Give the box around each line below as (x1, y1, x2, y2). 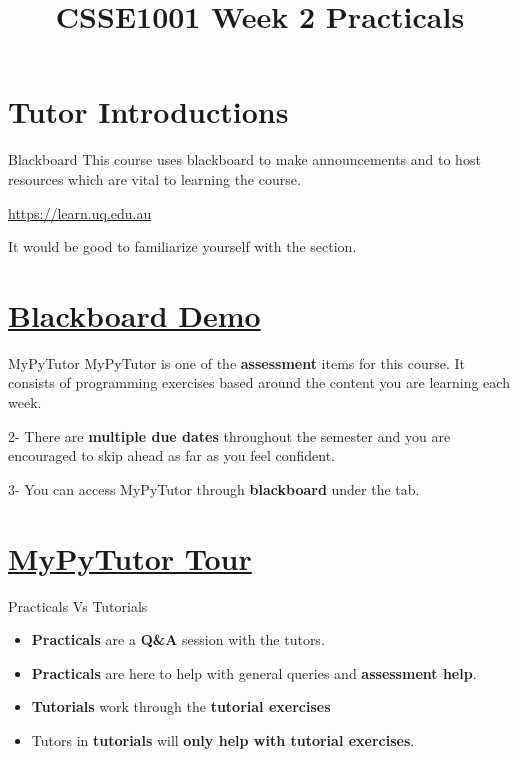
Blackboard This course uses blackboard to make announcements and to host (8, 149, 481, 170)
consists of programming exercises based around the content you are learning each (8, 372, 510, 393)
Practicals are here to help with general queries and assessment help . (31, 662, 477, 683)
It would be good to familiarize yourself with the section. (8, 236, 357, 257)
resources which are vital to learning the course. (8, 168, 301, 189)
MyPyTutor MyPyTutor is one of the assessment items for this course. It (8, 352, 466, 373)
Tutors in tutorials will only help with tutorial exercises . (31, 729, 415, 750)
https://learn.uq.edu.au (8, 202, 152, 223)
